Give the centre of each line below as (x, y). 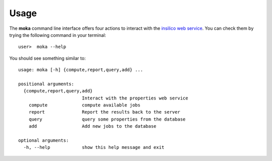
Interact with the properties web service (135, 98)
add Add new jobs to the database (92, 126)
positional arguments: (46, 84)
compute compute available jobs (84, 105)
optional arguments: (44, 141)
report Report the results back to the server (105, 112)
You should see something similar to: (47, 58)
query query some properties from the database (107, 119)
